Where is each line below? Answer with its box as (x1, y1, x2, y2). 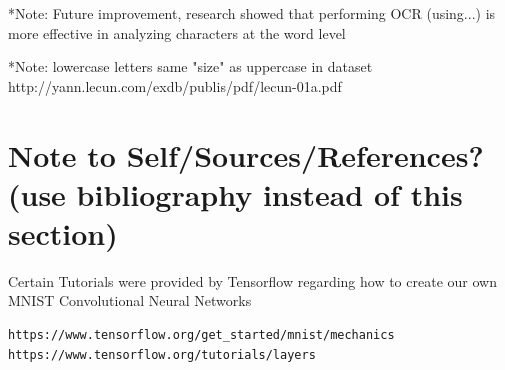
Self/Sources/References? (126, 134, 484, 175)
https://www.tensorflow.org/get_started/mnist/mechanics (8, 328, 395, 343)
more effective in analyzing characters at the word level (8, 22, 346, 43)
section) (8, 212, 118, 253)
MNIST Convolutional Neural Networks (8, 290, 252, 311)
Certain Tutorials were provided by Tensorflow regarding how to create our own (8, 270, 497, 291)
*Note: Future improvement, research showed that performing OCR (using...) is (8, 3, 496, 23)
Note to (8, 134, 116, 175)
